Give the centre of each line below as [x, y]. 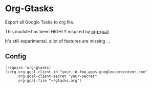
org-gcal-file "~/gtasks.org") [50, 80]
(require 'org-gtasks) [28, 67]
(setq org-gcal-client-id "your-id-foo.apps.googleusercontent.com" [76, 72]
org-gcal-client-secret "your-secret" [57, 76]
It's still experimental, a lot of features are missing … [58, 41]
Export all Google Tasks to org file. [40, 22]
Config [16, 56]
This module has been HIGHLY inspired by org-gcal [57, 31]
